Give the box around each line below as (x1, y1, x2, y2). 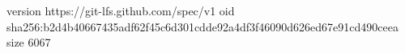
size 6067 (6, 34, 51, 51)
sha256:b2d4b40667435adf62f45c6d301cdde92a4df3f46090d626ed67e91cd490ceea (6, 18, 399, 35)
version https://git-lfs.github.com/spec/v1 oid (6, 2, 235, 18)
